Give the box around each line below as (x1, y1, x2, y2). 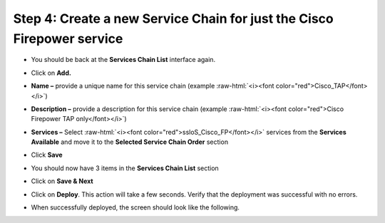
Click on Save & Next (31, 177, 93, 185)
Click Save (31, 150, 63, 160)
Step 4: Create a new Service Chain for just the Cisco (13, 11, 334, 26)
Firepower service (13, 31, 123, 46)
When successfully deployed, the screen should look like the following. (31, 203, 240, 212)
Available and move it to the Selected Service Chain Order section (31, 138, 228, 146)
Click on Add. (31, 68, 71, 77)
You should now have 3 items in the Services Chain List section (31, 164, 219, 172)
